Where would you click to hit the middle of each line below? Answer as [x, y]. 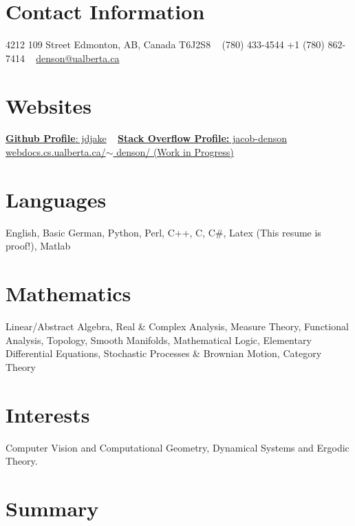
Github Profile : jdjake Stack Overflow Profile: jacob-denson [147, 138]
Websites [49, 105]
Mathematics [68, 293]
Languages [56, 199]
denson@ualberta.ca [78, 58]
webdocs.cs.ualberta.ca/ [56, 152]
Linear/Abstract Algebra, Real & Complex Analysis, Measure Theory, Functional [177, 326]
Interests [48, 414]
